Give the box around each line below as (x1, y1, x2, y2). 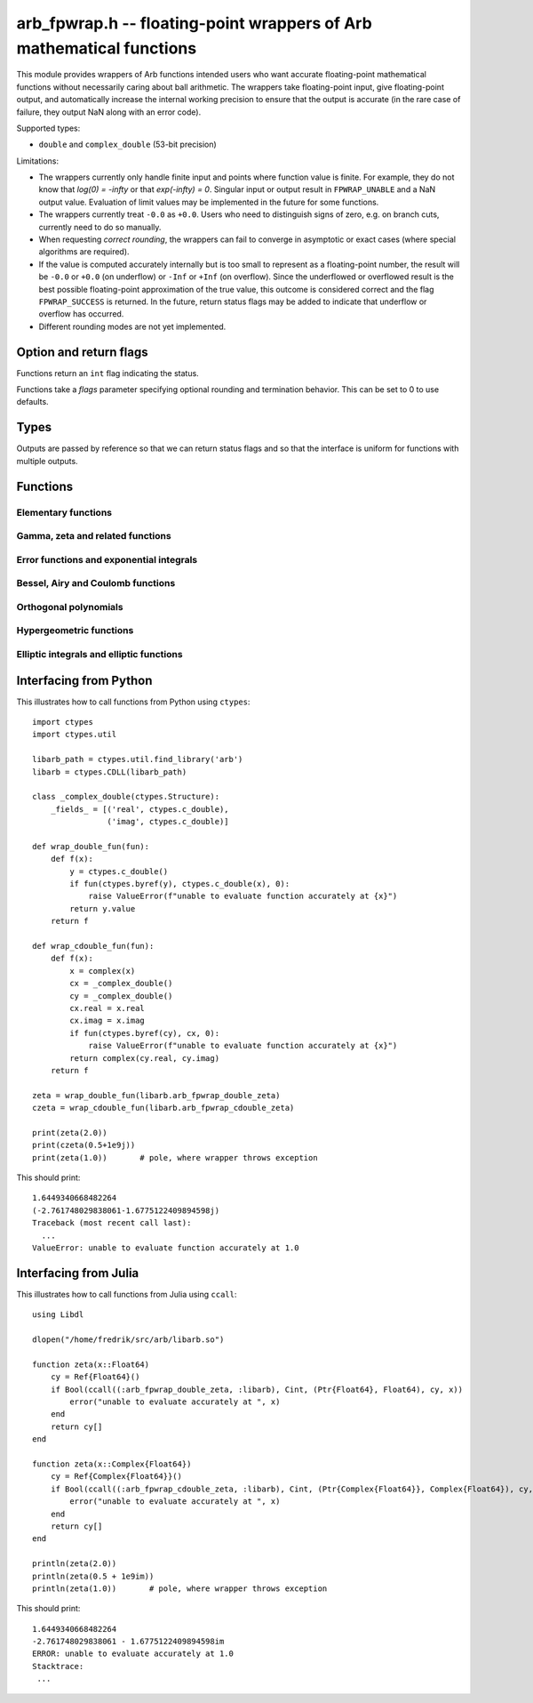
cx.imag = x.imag (69, 1016, 146, 1026)
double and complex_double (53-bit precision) (38, 139, 217, 150)
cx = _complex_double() (69, 978, 173, 989)
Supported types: (16, 123, 81, 133)
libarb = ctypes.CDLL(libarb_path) (32, 767, 187, 777)
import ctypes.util (32, 729, 117, 740)
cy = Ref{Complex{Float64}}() (50, 1472, 182, 1482)
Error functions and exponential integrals (16, 553, 198, 566)
